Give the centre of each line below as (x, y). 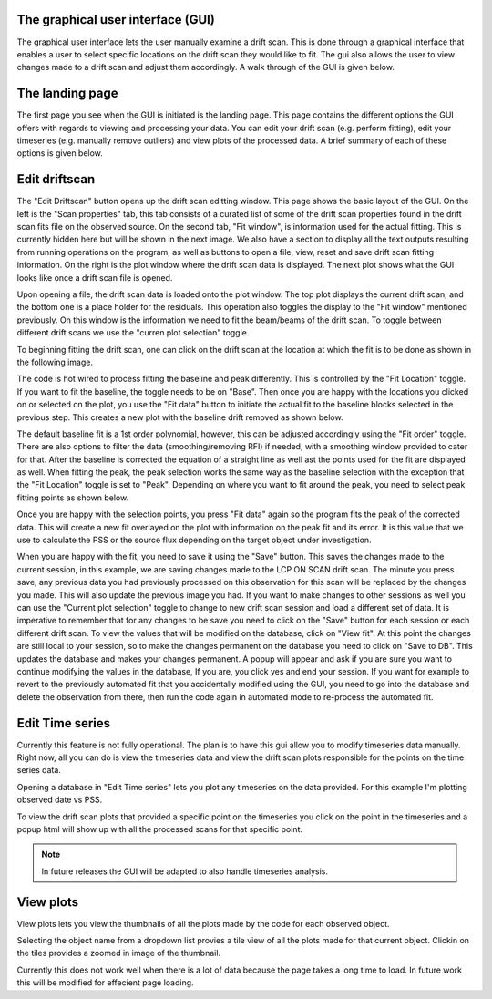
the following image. (55, 362)
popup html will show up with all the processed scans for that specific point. (159, 829)
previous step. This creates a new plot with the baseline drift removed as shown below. (180, 417)
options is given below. (60, 153)
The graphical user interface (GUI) (116, 20)
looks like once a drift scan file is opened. (95, 277)
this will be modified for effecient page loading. (106, 983)
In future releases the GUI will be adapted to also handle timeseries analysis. (184, 871)
